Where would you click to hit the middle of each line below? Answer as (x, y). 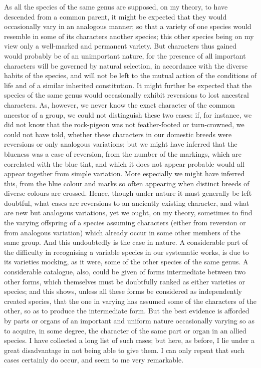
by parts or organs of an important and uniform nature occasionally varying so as (129, 320)
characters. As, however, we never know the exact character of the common (119, 104)
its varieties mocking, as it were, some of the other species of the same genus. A (126, 262)
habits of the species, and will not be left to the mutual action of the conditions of (130, 75)
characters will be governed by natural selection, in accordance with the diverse (126, 65)
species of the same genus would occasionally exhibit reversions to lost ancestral (126, 95)
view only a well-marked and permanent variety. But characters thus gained (120, 46)
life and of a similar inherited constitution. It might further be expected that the (128, 85)
